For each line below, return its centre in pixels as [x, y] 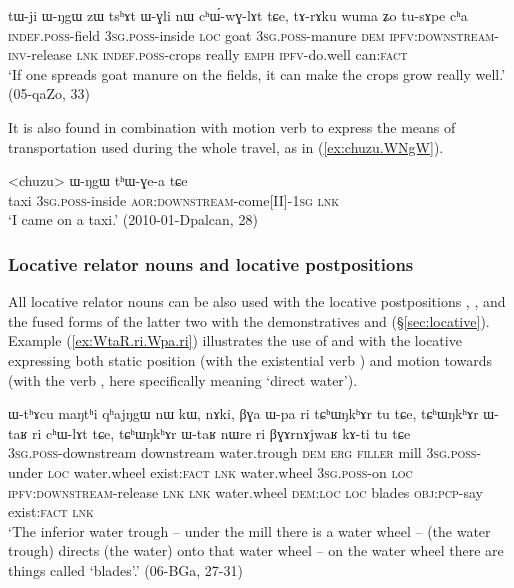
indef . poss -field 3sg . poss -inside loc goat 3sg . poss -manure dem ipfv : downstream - [254, 34]
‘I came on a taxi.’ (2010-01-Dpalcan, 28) [133, 219]
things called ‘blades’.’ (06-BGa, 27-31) [125, 569]
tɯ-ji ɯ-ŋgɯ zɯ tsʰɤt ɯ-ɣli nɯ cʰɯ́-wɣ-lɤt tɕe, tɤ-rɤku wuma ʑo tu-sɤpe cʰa [238, 15]
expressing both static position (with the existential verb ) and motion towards [250, 359]
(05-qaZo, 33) [49, 93]
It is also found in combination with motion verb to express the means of [232, 126]
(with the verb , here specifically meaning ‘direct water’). [183, 379]
